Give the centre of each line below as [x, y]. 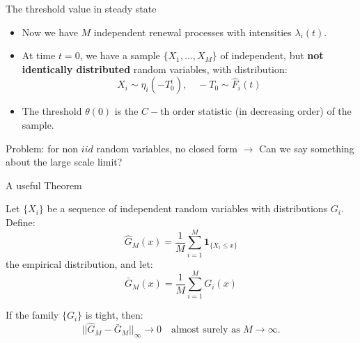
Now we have [50, 32]
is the [126, 111]
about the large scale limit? [64, 162]
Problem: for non [42, 148]
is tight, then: [114, 315]
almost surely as [206, 330]
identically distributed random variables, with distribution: [155, 69]
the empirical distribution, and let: [79, 263]
